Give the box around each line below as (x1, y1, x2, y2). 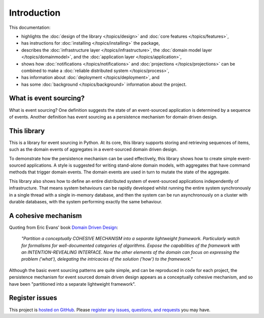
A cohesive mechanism (9, 211, 82, 220)
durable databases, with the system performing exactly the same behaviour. (9, 199, 162, 204)
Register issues (9, 294, 57, 302)
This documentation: (9, 24, 51, 30)
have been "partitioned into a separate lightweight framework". (9, 281, 136, 287)
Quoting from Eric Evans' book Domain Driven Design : (9, 224, 118, 230)
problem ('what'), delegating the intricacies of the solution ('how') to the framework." (21, 256, 193, 262)
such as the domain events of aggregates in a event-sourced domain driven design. (9, 147, 178, 152)
